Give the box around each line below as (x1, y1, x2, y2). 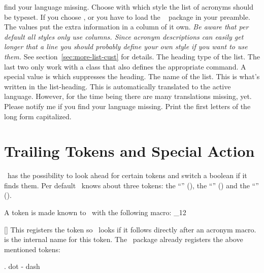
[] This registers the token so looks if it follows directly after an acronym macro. (4, 224, 256, 234)
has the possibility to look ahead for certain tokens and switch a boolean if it (7, 170, 247, 181)
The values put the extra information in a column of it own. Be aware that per (4, 21, 249, 32)
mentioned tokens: (4, 244, 60, 254)
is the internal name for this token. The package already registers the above (4, 234, 243, 245)
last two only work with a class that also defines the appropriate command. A (4, 61, 246, 72)
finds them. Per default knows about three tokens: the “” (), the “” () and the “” (4, 180, 259, 190)
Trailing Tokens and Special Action (4, 141, 255, 161)
